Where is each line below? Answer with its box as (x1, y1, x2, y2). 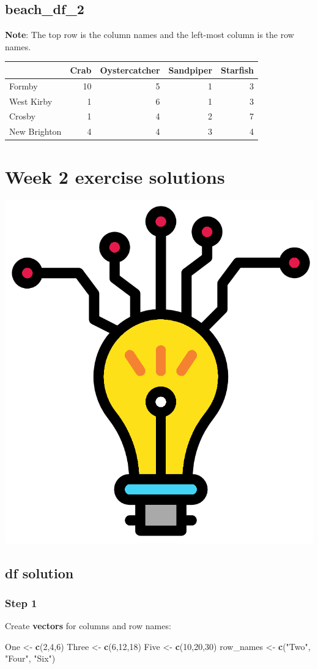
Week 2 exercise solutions (5, 164, 225, 189)
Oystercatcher (100, 63, 160, 76)
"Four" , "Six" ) (5, 652, 56, 665)
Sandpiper (168, 63, 213, 76)
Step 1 (5, 595, 37, 610)
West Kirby (9, 94, 53, 107)
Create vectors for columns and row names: (5, 619, 171, 632)
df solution (5, 563, 74, 582)
